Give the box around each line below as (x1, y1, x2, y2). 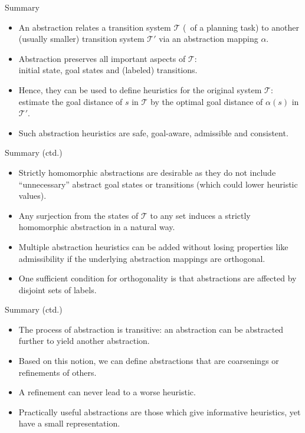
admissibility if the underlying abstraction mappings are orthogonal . (18, 252, 265, 264)
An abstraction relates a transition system (18, 21, 171, 33)
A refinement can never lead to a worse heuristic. (18, 386, 196, 398)
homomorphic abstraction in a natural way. (18, 221, 175, 233)
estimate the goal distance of (18, 95, 123, 107)
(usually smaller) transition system (18, 32, 145, 45)
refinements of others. (18, 366, 97, 378)
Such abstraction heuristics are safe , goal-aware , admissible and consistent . (18, 126, 288, 139)
